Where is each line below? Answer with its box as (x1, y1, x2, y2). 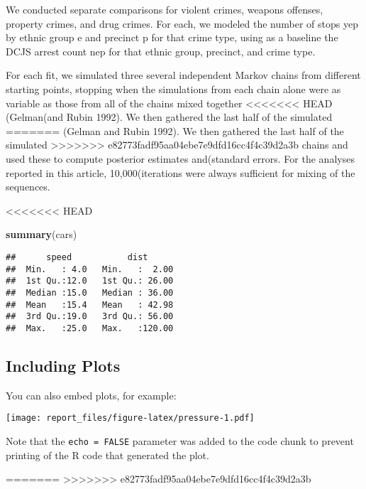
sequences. (6, 179, 50, 194)
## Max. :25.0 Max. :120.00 (6, 323, 174, 333)
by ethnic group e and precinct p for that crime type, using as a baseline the (6, 30, 338, 45)
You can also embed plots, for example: (6, 387, 177, 402)
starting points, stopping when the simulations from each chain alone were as (6, 81, 341, 96)
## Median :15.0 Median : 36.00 (6, 287, 174, 298)
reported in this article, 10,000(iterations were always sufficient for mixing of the (6, 165, 355, 180)
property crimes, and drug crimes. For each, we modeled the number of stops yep (6, 16, 358, 31)
